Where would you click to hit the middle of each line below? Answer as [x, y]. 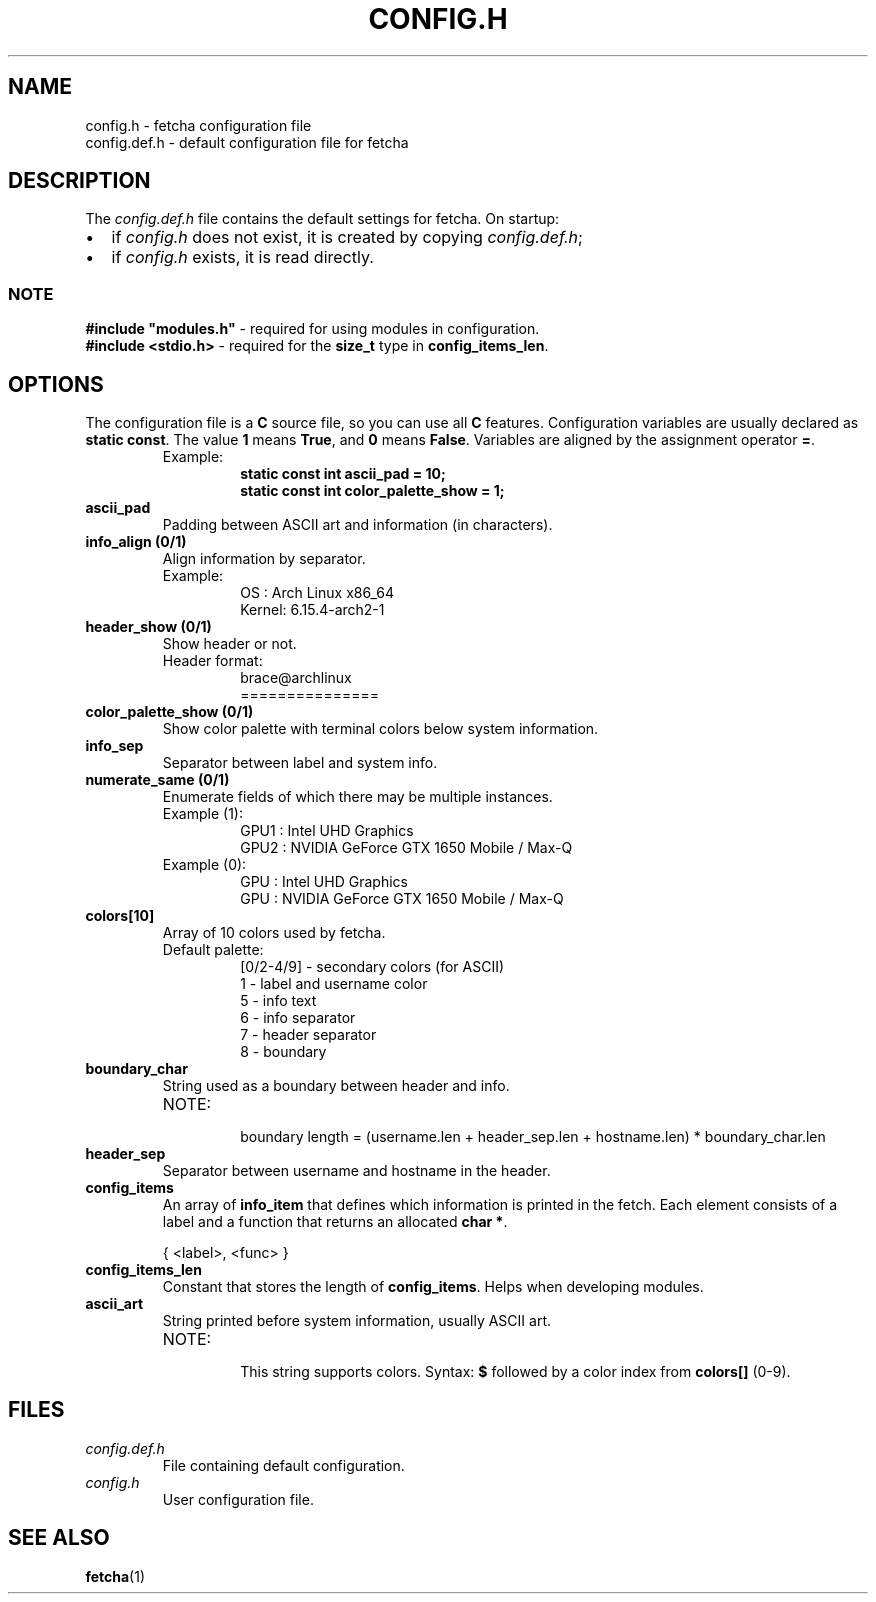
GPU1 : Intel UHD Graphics [327, 831]
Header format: [212, 661]
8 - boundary [283, 1052]
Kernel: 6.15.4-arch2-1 [312, 610]
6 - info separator [298, 1018]
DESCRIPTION [79, 181]
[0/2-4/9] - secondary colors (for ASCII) [372, 967]
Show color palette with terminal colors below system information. [380, 729]
